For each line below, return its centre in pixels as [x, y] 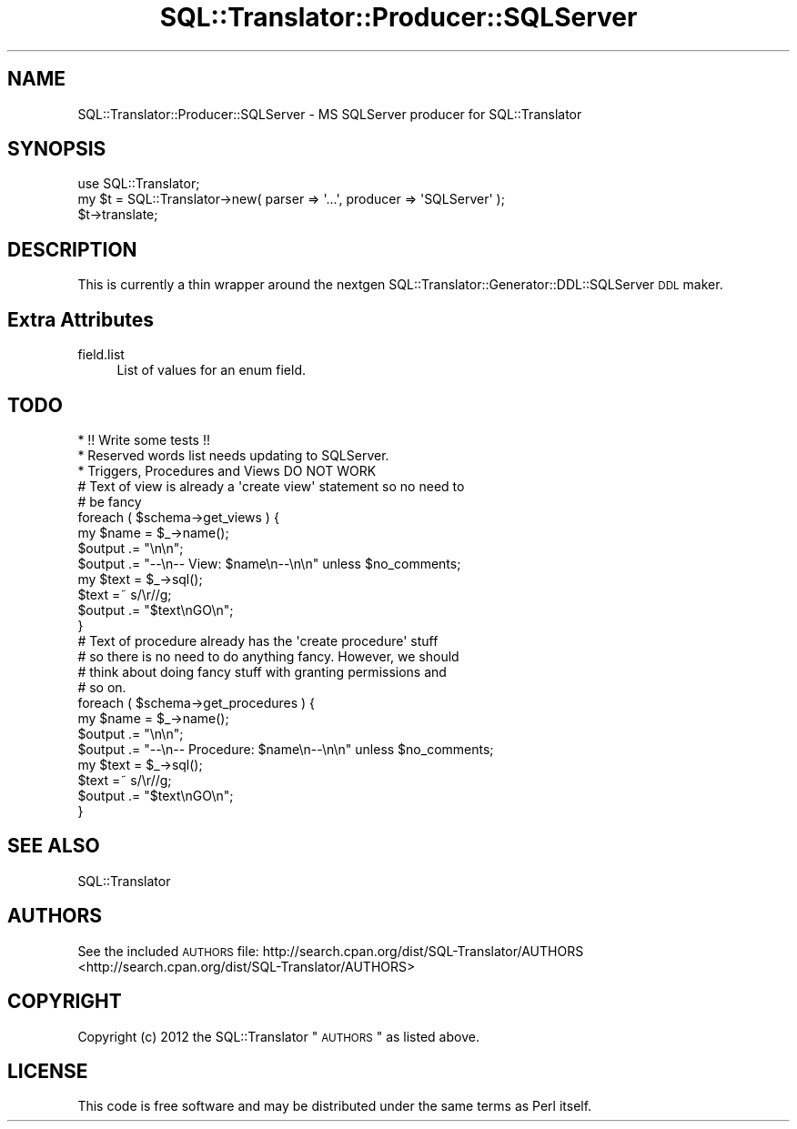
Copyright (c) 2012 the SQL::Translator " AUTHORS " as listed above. [278, 1036]
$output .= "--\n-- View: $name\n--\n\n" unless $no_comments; [269, 563]
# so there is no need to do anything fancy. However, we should [268, 656]
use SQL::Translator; [139, 184]
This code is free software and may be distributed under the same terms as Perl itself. [335, 1106]
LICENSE [48, 1071]
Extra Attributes [81, 319]
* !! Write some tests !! [144, 439]
